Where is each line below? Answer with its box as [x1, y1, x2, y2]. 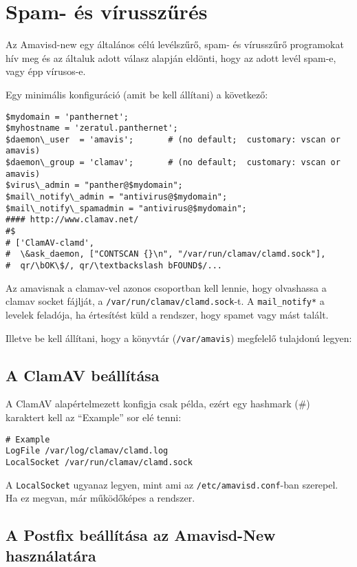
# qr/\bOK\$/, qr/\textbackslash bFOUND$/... [6, 261, 222, 271]
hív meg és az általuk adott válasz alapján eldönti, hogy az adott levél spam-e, [6, 50, 336, 65]
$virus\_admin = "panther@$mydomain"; [6, 180, 183, 191]
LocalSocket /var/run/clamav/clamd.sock [6, 457, 193, 467]
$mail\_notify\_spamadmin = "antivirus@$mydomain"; [6, 203, 247, 213]
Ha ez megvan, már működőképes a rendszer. [6, 491, 195, 505]
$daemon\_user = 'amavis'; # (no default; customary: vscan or [6, 134, 340, 145]
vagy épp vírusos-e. [6, 64, 86, 78]
